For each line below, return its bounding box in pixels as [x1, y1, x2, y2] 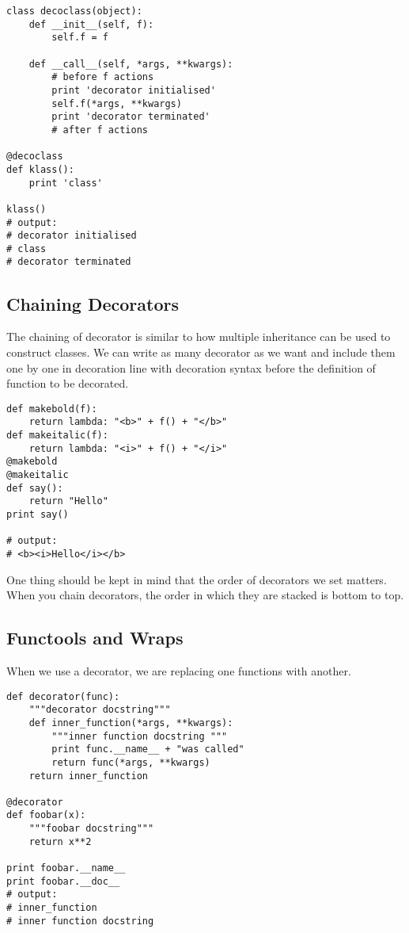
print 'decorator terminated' [51, 111, 210, 123]
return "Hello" [28, 495, 108, 507]
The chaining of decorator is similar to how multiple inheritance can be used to [6, 328, 391, 345]
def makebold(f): [6, 403, 97, 415]
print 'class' [28, 177, 103, 189]
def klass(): [6, 163, 74, 175]
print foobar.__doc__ [6, 875, 120, 887]
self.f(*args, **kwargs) [51, 98, 182, 109]
